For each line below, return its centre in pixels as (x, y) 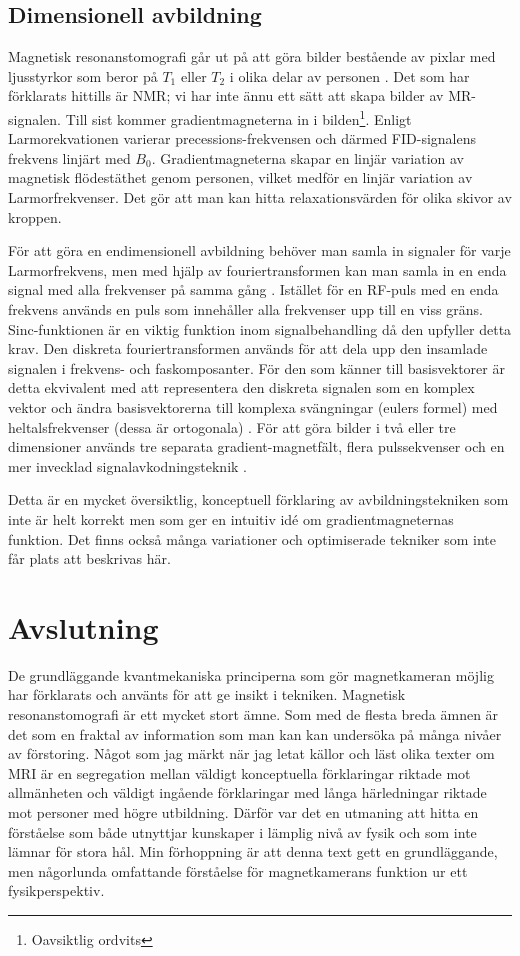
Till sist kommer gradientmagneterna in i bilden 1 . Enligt (238, 117)
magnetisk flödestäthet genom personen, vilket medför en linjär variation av (240, 177)
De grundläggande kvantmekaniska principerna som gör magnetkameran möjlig (251, 674)
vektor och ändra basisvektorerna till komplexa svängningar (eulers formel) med (253, 406)
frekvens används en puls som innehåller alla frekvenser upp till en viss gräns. (245, 308)
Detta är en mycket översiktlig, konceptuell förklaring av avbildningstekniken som (258, 499)
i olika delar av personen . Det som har (349, 75)
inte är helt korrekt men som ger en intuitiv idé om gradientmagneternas (231, 518)
